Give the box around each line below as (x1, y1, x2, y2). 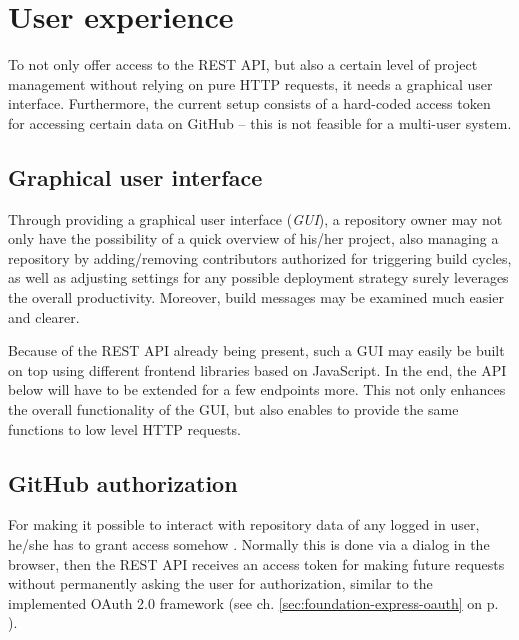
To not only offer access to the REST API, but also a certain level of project (8, 54, 478, 75)
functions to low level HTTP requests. (8, 418, 242, 439)
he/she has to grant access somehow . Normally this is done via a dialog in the (8, 534, 490, 555)
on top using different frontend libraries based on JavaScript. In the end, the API (8, 359, 507, 380)
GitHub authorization (8, 467, 238, 498)
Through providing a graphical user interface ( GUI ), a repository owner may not (8, 208, 503, 229)
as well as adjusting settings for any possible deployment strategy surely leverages (8, 267, 509, 288)
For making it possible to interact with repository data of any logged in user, (8, 514, 480, 535)
